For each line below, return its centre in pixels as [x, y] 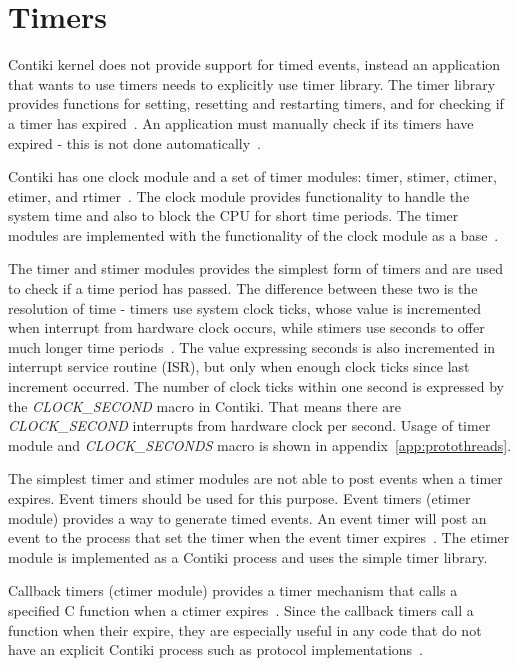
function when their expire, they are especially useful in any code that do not [245, 629]
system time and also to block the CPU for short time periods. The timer [233, 215]
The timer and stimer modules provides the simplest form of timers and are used [256, 268]
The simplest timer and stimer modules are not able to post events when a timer [255, 478]
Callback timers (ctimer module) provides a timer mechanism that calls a [233, 590]
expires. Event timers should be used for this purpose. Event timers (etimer [239, 498]
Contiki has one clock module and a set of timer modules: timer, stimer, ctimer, [252, 176]
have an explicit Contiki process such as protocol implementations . [216, 649]
